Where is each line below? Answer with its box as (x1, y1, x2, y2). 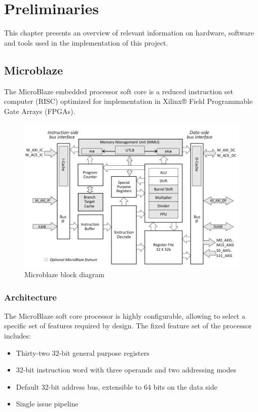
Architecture (4, 290, 57, 303)
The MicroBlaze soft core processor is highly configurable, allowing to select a (4, 310, 245, 321)
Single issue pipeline (16, 398, 79, 409)
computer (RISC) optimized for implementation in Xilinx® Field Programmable (4, 96, 253, 106)
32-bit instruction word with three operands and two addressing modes (16, 364, 237, 375)
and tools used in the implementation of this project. (4, 37, 168, 48)
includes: (4, 330, 31, 341)
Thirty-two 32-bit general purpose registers (16, 347, 150, 358)
